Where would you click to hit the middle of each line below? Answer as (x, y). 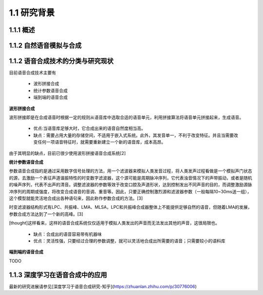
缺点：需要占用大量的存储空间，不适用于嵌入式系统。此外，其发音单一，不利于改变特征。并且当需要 (133, 135)
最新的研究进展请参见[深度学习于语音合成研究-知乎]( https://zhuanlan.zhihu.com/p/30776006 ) (103, 286)
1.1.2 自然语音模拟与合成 (45, 46)
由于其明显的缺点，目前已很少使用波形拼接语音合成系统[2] (67, 153)
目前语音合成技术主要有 (32, 73)
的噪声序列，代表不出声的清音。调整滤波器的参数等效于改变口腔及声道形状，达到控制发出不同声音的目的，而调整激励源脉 (131, 184)
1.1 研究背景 (32, 13)
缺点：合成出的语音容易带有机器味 (67, 234)
